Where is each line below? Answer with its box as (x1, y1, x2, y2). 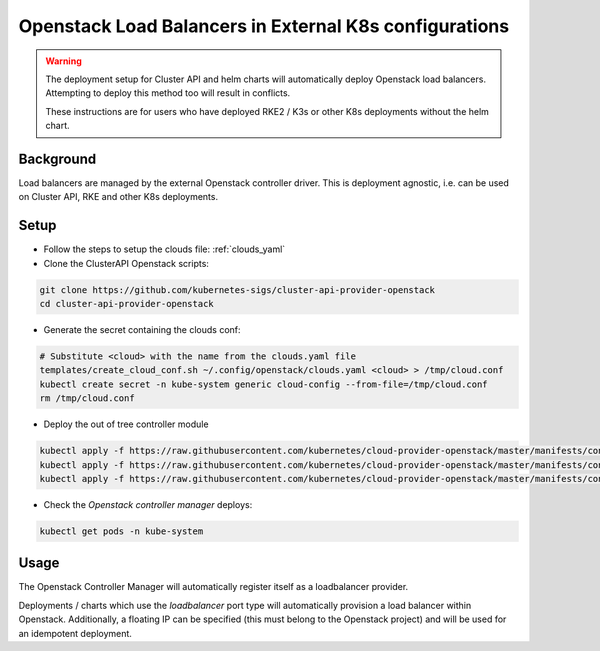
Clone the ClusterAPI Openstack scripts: (43, 257, 210, 269)
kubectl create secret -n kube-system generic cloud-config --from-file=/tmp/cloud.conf (39, 378, 489, 390)
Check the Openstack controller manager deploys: (43, 498, 253, 510)
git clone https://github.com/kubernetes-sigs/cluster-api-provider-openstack (39, 284, 435, 295)
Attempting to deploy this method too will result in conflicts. (45, 87, 291, 99)
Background (18, 150, 97, 167)
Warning (45, 55, 82, 67)
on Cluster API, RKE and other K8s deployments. (18, 191, 219, 203)
